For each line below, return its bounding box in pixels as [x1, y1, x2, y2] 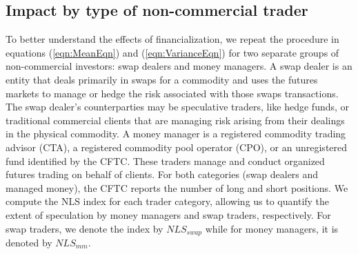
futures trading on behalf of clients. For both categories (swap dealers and [6, 167, 319, 182]
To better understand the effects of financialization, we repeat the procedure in [6, 32, 339, 46]
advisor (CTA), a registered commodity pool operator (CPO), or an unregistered [6, 139, 348, 154]
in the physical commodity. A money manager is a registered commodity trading [6, 126, 346, 141]
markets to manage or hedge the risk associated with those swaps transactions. [6, 86, 339, 100]
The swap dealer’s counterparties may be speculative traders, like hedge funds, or [6, 99, 350, 114]
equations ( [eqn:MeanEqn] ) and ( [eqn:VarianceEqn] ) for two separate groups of [6, 45, 339, 59]
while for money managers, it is [205, 221, 339, 235]
